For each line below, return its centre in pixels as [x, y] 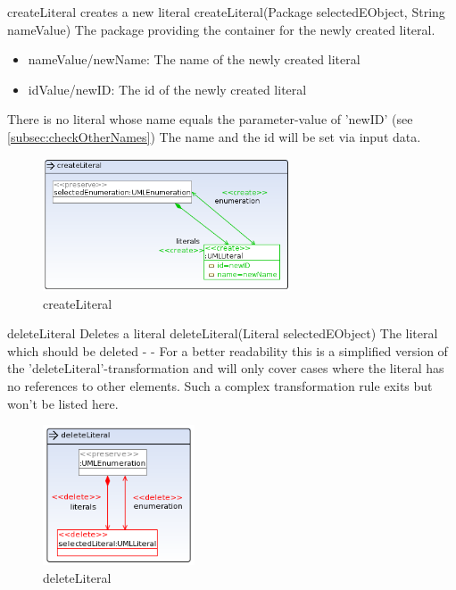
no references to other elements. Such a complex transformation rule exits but [220, 386]
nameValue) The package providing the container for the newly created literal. [221, 29]
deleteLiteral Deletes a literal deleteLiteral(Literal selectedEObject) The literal [223, 333]
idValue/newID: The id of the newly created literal [167, 89]
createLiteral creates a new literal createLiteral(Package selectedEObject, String [226, 12]
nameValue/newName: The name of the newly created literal [194, 59]
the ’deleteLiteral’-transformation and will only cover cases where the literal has [226, 368]
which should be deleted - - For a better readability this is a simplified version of [228, 350]
